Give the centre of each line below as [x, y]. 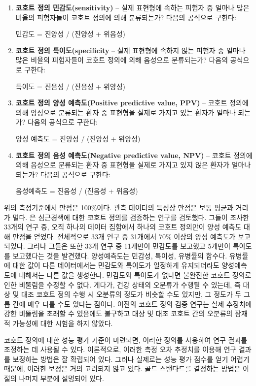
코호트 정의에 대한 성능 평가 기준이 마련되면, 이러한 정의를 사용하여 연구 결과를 [126, 339]
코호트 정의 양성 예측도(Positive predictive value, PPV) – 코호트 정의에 [132, 103]
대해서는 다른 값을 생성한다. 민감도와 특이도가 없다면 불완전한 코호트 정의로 [135, 275]
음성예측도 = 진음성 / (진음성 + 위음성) [77, 191]
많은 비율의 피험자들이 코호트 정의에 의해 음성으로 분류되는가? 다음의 [122, 60]
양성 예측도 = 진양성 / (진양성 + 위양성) [78, 138]
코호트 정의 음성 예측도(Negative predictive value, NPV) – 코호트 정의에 [134, 155]
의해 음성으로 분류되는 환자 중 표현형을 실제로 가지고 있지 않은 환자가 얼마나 [133, 165]
